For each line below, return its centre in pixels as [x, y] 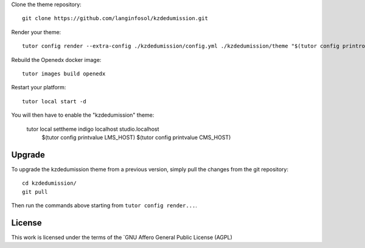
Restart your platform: [39, 88]
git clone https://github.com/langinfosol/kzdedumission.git [115, 19]
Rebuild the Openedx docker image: [56, 60]
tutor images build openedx [64, 74]
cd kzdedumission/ [50, 183]
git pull [35, 192]
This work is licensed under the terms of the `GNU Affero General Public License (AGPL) [122, 237]
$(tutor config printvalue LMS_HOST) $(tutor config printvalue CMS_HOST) [136, 137]
